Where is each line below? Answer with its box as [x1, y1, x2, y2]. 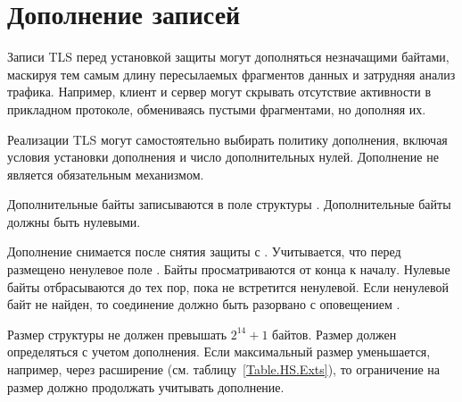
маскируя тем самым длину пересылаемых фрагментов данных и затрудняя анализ [7, 64, 456, 83]
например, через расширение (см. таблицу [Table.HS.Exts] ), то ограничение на [7, 360, 440, 379]
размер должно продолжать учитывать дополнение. [7, 377, 285, 396]
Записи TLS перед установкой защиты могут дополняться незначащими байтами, [7, 47, 450, 66]
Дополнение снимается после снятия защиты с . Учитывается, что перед [7, 242, 401, 261]
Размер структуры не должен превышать [7, 324, 227, 343]
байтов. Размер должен [272, 324, 397, 343]
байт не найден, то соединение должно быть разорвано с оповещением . [7, 295, 400, 314]
